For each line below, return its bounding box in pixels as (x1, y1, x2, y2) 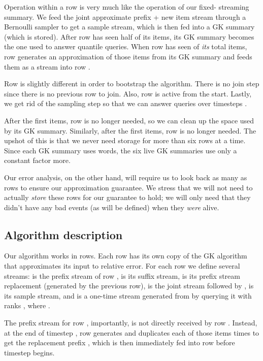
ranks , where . (4, 300, 50, 311)
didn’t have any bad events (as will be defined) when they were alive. (4, 202, 219, 212)
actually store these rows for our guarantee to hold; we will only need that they (4, 192, 251, 203)
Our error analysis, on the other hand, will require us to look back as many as (4, 172, 247, 182)
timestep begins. (4, 347, 55, 357)
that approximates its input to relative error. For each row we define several (4, 260, 240, 271)
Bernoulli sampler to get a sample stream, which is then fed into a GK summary (4, 21, 255, 32)
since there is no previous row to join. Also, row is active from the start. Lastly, (4, 88, 252, 99)
